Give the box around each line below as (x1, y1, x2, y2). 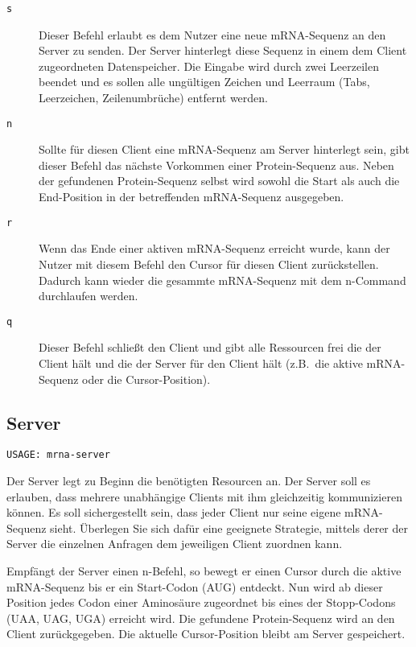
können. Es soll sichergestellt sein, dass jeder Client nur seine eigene (6, 504, 341, 521)
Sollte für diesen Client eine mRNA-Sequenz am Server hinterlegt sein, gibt (39, 141, 410, 158)
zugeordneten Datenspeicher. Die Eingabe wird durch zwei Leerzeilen (39, 57, 379, 74)
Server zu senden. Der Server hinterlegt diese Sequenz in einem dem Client (39, 42, 407, 59)
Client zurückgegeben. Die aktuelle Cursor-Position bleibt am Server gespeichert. (6, 625, 406, 642)
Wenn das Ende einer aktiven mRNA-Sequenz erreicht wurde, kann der (39, 240, 390, 257)
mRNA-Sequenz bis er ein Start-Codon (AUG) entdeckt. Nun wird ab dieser (6, 578, 383, 595)
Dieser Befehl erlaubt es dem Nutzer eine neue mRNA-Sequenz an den (39, 26, 386, 43)
